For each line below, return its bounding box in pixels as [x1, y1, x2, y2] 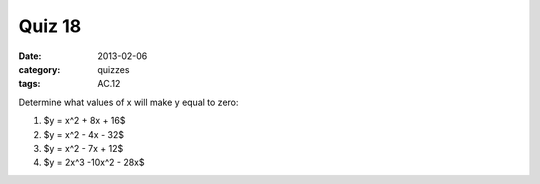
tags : [18, 78, 41, 90]
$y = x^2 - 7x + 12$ [43, 142, 124, 154]
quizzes [97, 63, 130, 75]
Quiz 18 [18, 15, 82, 37]
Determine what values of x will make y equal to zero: [18, 96, 239, 108]
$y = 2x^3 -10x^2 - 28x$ [43, 156, 145, 169]
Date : [18, 50, 42, 62]
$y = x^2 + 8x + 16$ [43, 115, 126, 127]
